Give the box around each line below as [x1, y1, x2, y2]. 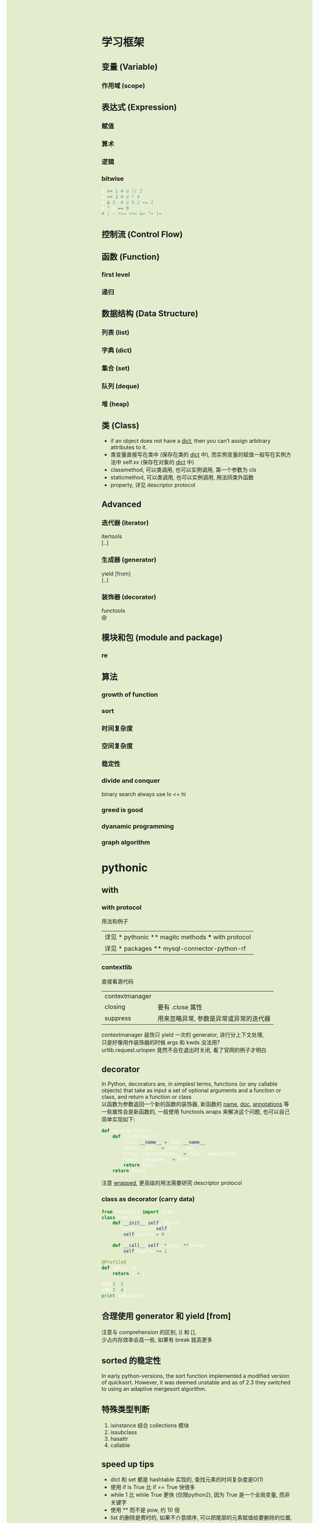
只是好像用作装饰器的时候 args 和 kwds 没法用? [101, 1039, 220, 1046]
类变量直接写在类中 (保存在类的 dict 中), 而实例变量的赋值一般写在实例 [110, 451, 287, 458]
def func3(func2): [112, 1134, 159, 1140]
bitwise [101, 174, 124, 183]
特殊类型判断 [101, 1404, 150, 1415]
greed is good [101, 805, 144, 814]
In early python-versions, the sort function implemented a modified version [101, 1372, 290, 1379]
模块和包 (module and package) [101, 632, 223, 643]
